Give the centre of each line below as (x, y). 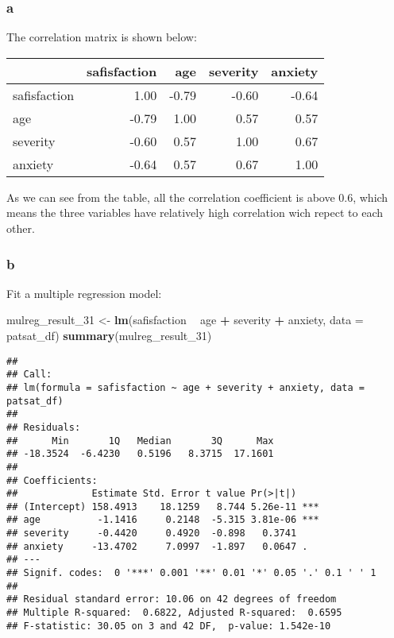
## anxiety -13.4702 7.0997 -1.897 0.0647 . (157, 546)
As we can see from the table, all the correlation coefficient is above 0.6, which (197, 197)
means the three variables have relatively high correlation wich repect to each (195, 213)
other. (21, 228)
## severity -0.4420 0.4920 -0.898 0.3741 (152, 534)
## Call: (29, 375)
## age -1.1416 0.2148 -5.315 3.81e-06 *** (163, 520)
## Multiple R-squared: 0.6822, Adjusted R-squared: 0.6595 (174, 613)
